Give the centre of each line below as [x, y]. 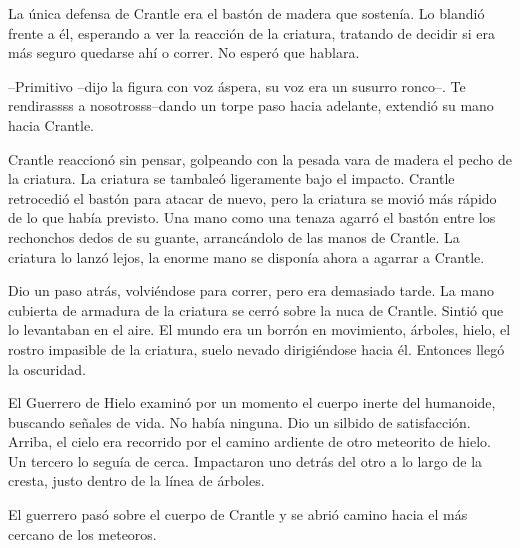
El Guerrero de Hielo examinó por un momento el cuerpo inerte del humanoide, [252, 402]
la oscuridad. [47, 368]
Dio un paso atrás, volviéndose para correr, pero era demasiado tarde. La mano [251, 290]
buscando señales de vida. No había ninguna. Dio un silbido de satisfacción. [239, 421]
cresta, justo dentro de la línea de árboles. [136, 480]
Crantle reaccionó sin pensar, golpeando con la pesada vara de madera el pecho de [260, 158]
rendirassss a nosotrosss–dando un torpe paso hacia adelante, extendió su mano [251, 105]
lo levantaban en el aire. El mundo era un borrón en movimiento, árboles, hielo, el [259, 329]
